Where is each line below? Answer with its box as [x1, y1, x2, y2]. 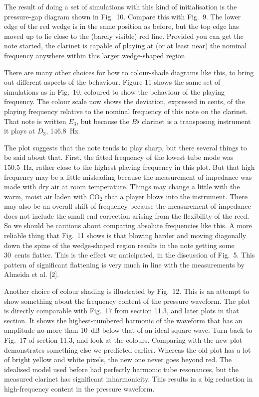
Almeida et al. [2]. [4, 269, 59, 279]
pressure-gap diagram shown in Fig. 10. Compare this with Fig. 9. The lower [4, 11, 241, 21]
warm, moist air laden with [4, 191, 87, 201]
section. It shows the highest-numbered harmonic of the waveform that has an [4, 315, 243, 325]
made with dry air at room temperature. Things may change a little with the [4, 181, 240, 192]
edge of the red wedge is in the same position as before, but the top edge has [4, 21, 239, 31]
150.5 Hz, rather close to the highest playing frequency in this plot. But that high [4, 161, 255, 172]
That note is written [4, 116, 66, 126]
